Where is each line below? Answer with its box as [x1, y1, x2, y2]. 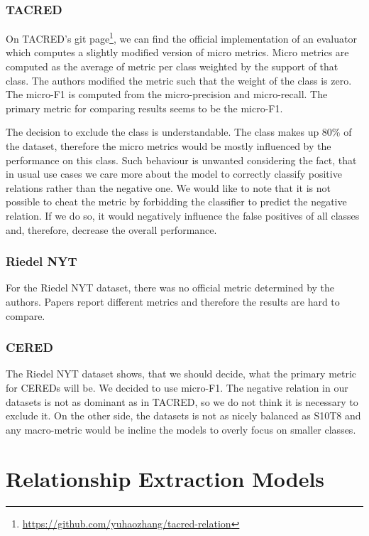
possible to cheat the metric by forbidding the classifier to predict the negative [6, 194, 347, 209]
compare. [6, 308, 45, 323]
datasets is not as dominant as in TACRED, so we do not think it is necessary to [6, 394, 358, 409]
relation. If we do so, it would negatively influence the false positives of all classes [6, 208, 360, 223]
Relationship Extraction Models [6, 463, 325, 493]
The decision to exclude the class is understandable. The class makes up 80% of [6, 124, 352, 139]
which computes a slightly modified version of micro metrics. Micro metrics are [6, 45, 349, 60]
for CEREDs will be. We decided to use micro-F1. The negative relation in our [6, 380, 348, 395]
